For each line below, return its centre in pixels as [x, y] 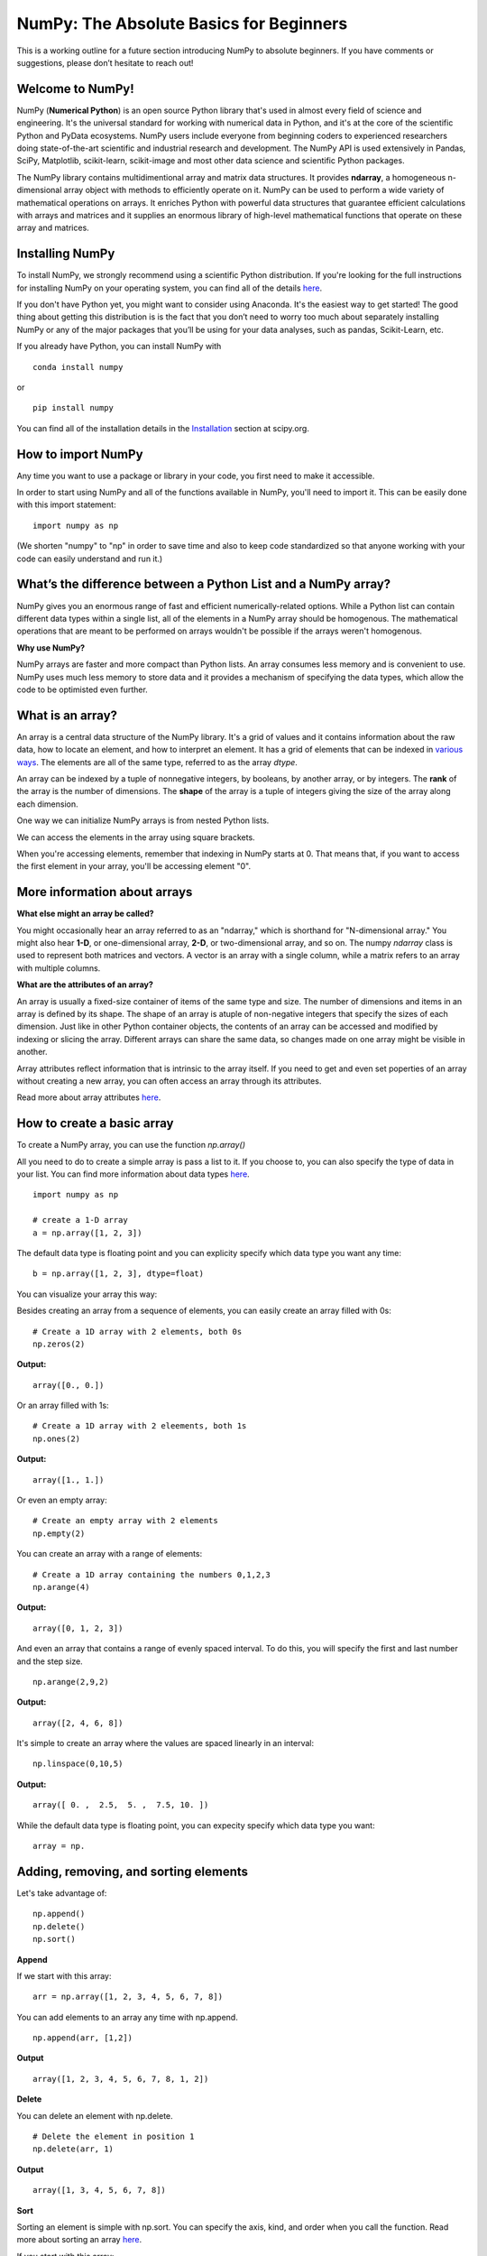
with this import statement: [66, 504]
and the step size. [50, 1661]
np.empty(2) [59, 1533]
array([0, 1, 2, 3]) [78, 1628]
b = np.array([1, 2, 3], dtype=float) [119, 1274]
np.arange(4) [61, 1587]
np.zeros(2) [59, 1344]
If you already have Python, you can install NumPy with [119, 347]
